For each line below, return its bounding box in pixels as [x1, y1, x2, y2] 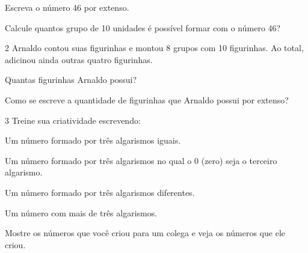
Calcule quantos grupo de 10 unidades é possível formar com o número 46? [5, 21, 281, 34]
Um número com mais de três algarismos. [5, 206, 158, 219]
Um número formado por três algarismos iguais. [5, 134, 181, 147]
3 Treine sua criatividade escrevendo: [5, 114, 141, 126]
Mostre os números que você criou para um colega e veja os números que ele [5, 227, 285, 239]
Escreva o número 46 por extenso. [5, 1, 129, 13]
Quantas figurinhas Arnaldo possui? [5, 73, 137, 86]
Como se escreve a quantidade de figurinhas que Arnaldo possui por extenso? [5, 93, 289, 106]
